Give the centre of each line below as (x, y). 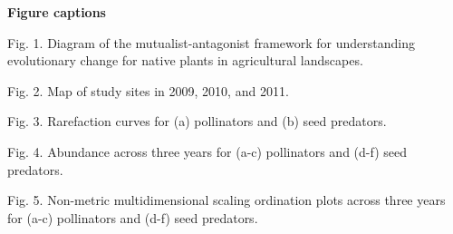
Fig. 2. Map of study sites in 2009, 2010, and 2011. (148, 90)
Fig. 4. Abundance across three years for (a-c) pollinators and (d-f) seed (207, 151)
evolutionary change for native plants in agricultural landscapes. (185, 60)
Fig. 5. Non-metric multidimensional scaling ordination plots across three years (226, 200)
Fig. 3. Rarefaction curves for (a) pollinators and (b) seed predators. (197, 121)
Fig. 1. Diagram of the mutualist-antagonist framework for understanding (212, 42)
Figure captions (57, 12)
